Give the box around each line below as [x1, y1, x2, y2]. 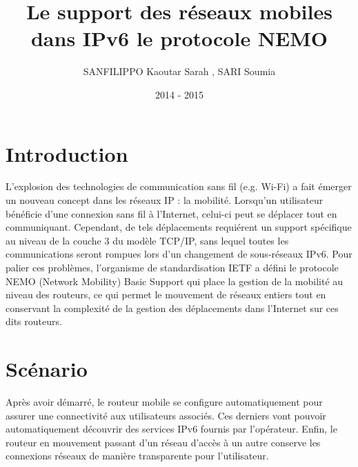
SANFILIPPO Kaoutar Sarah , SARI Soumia [83, 64, 276, 79]
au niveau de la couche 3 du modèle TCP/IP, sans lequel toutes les [6, 233, 289, 247]
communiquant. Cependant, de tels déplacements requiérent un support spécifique [6, 220, 352, 234]
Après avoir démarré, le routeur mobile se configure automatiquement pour [6, 395, 323, 409]
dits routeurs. [6, 314, 62, 329]
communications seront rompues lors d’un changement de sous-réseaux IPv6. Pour [6, 247, 352, 261]
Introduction [6, 139, 128, 167]
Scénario [6, 355, 88, 383]
